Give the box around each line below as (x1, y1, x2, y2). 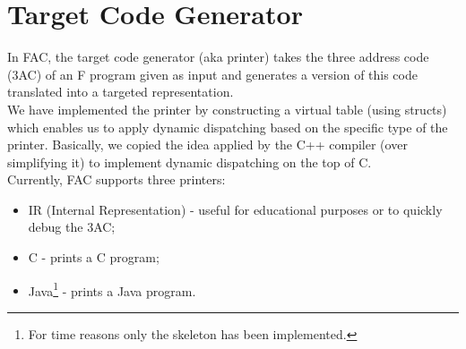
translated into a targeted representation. (7, 82, 234, 101)
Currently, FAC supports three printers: (7, 170, 226, 189)
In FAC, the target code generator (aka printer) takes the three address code (7, 47, 429, 66)
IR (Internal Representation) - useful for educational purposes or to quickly (28, 200, 443, 218)
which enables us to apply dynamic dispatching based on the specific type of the (7, 117, 448, 136)
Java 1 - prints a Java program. (28, 278, 196, 300)
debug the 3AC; (28, 217, 116, 236)
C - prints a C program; (28, 248, 160, 267)
